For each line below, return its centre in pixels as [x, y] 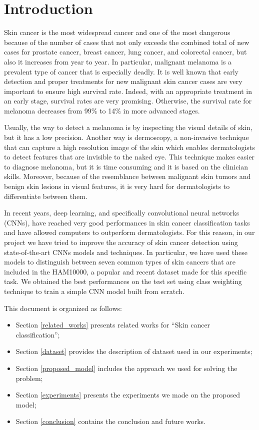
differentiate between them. [46, 196]
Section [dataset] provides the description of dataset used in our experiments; [134, 351]
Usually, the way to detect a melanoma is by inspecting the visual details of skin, [128, 127]
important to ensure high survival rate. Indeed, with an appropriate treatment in [128, 91]
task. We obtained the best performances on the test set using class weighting [123, 281]
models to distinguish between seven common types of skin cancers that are [120, 262]
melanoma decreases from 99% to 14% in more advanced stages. [102, 110]
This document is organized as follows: [63, 308]
